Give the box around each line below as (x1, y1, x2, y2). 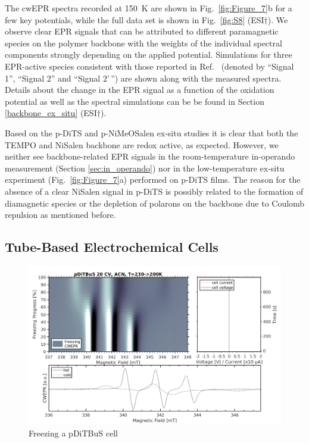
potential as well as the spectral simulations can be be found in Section (5, 95, 264, 107)
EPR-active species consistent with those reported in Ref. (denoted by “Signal (5, 60, 294, 72)
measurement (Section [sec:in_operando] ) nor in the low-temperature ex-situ (5, 161, 285, 174)
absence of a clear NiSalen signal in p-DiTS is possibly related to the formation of (5, 185, 304, 197)
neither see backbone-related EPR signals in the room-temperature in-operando (5, 150, 295, 163)
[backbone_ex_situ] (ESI (5, 107, 97, 119)
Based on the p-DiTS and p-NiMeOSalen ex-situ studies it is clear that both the (5, 126, 298, 139)
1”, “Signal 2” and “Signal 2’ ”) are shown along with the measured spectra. (5, 71, 282, 84)
